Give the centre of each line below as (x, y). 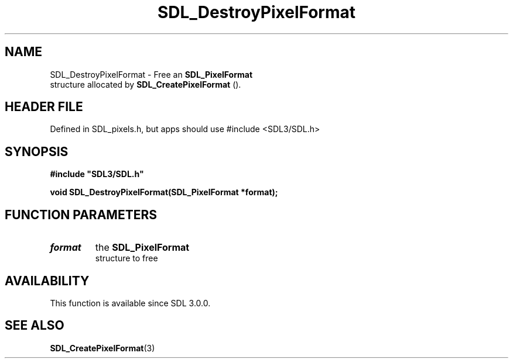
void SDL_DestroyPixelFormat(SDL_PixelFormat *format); (164, 192)
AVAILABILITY (47, 281)
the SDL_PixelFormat (142, 248)
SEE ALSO (35, 326)
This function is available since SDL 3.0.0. (130, 303)
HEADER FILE (44, 107)
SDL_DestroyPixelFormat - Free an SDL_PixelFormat (151, 74)
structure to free (126, 258)
